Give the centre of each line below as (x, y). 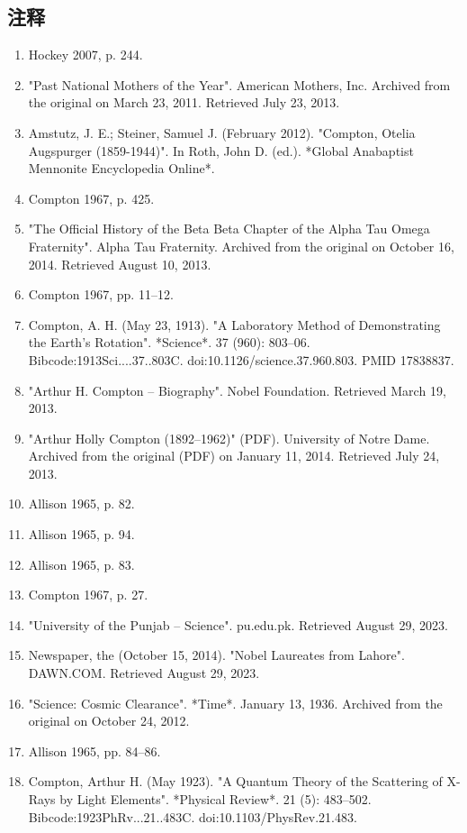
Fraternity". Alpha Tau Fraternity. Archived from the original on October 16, (241, 246)
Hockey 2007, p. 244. (85, 55)
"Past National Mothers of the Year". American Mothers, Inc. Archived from (239, 84)
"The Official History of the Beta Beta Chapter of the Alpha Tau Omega (229, 229)
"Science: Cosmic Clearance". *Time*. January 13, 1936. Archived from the (235, 703)
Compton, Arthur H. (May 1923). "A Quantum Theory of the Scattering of (235, 781)
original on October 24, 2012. (109, 721)
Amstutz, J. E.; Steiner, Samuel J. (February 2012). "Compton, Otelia (222, 132)
